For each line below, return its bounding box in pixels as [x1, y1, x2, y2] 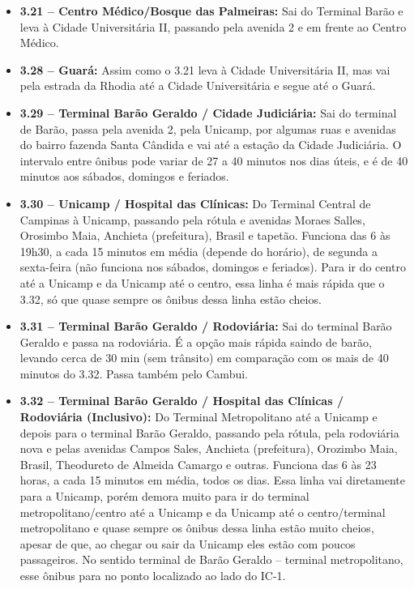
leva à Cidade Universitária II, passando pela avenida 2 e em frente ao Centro [19, 18, 407, 35]
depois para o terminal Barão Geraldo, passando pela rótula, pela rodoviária [19, 424, 399, 441]
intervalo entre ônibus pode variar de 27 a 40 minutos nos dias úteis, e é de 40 [19, 152, 408, 169]
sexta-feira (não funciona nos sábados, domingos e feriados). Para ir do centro [19, 258, 406, 275]
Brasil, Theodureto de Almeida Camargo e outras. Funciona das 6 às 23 [19, 455, 377, 472]
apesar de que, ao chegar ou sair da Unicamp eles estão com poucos [19, 535, 356, 552]
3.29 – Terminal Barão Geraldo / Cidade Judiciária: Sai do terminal [19, 104, 397, 121]
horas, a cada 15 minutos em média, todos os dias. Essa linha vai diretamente [19, 472, 406, 489]
